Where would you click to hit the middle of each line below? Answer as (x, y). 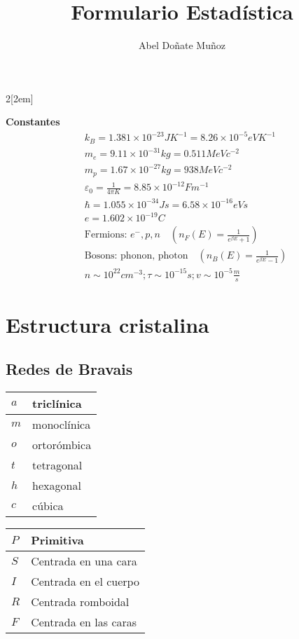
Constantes (33, 122)
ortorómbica (62, 445)
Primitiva (57, 540)
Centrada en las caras (84, 622)
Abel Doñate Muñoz (182, 45)
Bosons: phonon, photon (136, 256)
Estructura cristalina (107, 324)
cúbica (48, 506)
